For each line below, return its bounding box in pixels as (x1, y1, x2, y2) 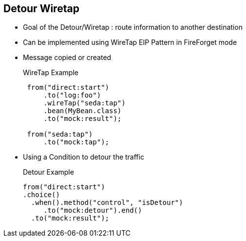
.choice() (23, 191, 60, 199)
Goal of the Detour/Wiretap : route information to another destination (23, 23, 243, 32)
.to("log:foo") (43, 91, 101, 100)
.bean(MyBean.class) (43, 107, 122, 115)
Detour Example (23, 168, 74, 177)
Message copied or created (23, 53, 112, 62)
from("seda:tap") (27, 130, 93, 139)
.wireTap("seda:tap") (43, 99, 126, 107)
